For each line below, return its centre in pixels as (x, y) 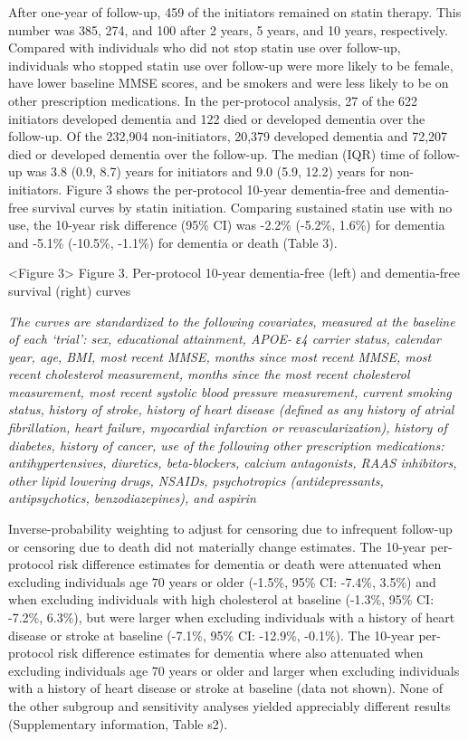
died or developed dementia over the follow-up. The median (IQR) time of (214, 153)
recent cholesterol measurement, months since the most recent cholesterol (209, 374)
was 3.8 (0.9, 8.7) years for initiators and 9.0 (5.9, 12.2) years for (206, 171)
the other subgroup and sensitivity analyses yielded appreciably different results (229, 705)
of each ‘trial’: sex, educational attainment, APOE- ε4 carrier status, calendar (224, 339)
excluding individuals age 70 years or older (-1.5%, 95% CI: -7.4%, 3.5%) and (222, 581)
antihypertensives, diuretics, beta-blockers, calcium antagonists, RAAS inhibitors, (233, 463)
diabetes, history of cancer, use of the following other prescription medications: (226, 445)
